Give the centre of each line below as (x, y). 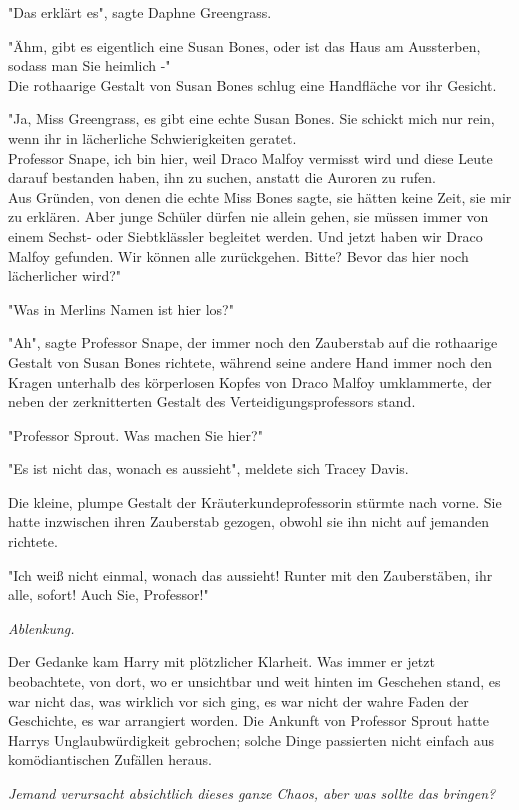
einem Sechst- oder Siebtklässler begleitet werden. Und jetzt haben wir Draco (245, 235)
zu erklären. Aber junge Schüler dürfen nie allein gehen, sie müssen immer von (248, 216)
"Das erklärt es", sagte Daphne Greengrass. (140, 12)
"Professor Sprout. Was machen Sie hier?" (135, 434)
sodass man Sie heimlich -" (89, 65)
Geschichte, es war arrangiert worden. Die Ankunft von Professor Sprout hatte (249, 720)
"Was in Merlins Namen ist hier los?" (121, 308)
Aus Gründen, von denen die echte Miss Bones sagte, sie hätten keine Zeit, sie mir (260, 196)
